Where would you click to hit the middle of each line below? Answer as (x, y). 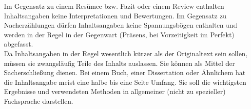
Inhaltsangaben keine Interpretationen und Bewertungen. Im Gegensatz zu (115, 15)
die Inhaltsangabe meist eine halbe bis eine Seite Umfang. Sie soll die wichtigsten (125, 82)
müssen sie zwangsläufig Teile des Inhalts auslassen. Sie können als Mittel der (120, 63)
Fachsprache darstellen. (39, 101)
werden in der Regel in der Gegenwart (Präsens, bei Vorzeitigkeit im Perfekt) (119, 34)
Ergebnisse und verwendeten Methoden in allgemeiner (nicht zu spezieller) (115, 91)
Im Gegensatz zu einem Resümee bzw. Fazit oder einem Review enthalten (114, 6)
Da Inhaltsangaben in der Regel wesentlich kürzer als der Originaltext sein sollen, (126, 53)
